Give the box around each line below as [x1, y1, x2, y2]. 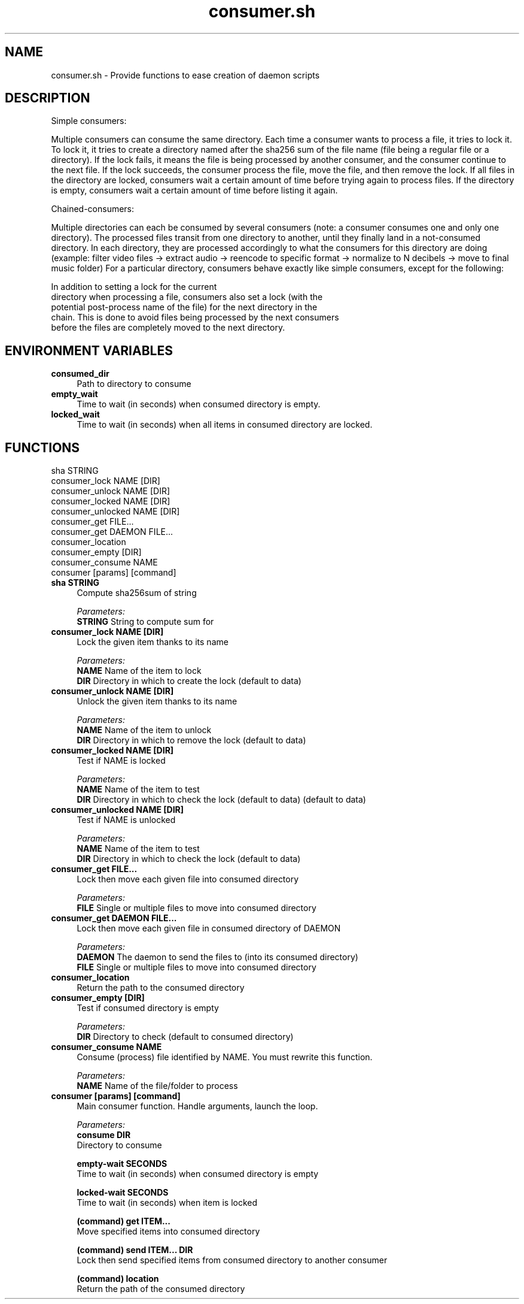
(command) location [77, 1273, 159, 1284]
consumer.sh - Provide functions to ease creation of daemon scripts [51, 69, 320, 80]
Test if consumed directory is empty [77, 1003, 219, 1013]
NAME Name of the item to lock [77, 665, 202, 676]
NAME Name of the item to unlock [77, 725, 212, 736]
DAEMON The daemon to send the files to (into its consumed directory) [77, 952, 358, 963]
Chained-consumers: [51, 204, 135, 214]
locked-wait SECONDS [77, 1187, 169, 1198]
